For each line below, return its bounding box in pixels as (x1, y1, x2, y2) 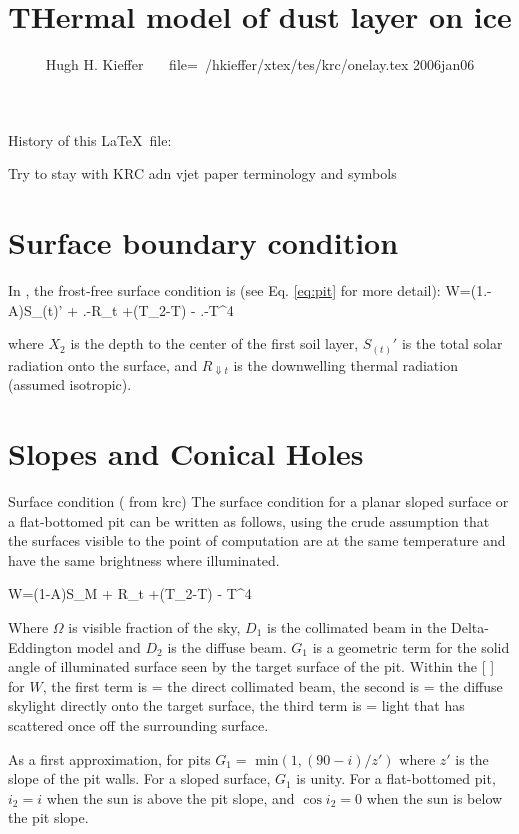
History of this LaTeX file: (8, 129, 172, 150)
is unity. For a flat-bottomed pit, (296, 768, 496, 789)
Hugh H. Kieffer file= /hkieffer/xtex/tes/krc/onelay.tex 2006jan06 (45, 54, 475, 75)
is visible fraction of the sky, (68, 617, 241, 638)
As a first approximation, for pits (8, 748, 211, 769)
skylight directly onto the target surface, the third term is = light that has (8, 695, 465, 716)
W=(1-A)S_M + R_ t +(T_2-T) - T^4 (8, 583, 252, 604)
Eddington (8, 636, 73, 657)
